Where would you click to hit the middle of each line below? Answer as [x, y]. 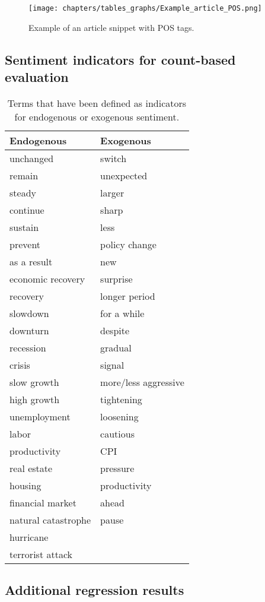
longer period [128, 296]
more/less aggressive [142, 382]
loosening [119, 416]
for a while [122, 313]
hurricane [29, 537]
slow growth [34, 382]
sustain [24, 227]
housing [25, 485]
